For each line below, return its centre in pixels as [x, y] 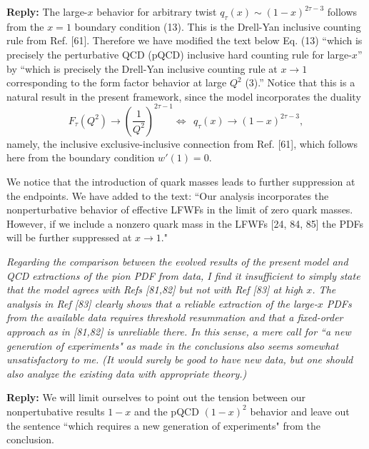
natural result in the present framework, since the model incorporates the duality [184, 96]
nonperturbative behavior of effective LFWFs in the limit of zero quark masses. [180, 210]
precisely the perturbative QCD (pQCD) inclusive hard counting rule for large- [179, 54]
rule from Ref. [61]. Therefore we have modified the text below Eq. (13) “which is [184, 40]
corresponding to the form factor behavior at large [117, 82]
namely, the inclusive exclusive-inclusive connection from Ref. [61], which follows [182, 143]
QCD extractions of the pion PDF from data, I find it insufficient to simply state [183, 275]
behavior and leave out [300, 411]
